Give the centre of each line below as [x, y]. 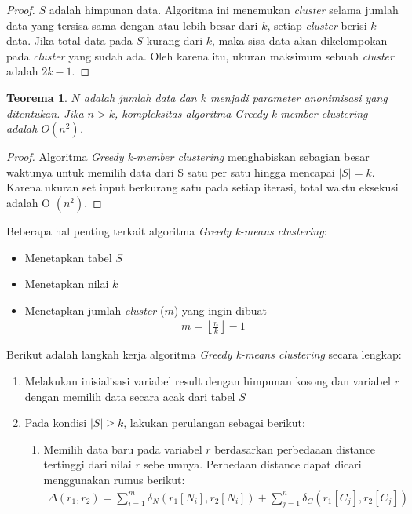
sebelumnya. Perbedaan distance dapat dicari [253, 464]
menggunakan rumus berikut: [114, 479]
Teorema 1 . [37, 97]
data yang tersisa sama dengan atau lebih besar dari [132, 25]
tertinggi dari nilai [88, 464]
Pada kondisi [56, 423]
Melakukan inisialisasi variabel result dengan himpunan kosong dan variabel [208, 380]
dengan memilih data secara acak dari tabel [130, 396]
